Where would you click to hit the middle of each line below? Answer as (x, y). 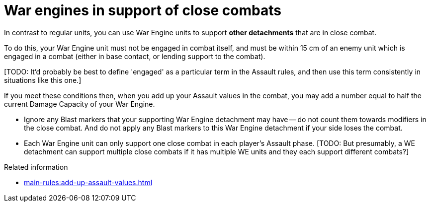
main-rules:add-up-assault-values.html (88, 182)
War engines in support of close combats (143, 10)
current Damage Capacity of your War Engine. (80, 104)
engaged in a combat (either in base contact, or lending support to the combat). (135, 56)
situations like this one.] (43, 80)
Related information (36, 167)
